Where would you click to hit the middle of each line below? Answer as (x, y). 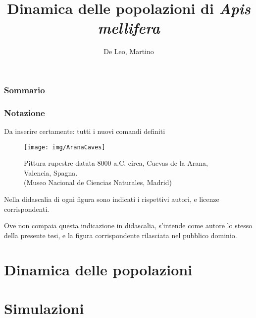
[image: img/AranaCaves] (65, 147)
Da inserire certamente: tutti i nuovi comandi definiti (85, 131)
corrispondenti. (27, 209)
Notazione (25, 112)
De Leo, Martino (129, 51)
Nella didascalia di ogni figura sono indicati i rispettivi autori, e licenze (112, 199)
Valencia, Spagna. (51, 172)
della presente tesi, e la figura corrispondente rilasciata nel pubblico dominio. (121, 235)
